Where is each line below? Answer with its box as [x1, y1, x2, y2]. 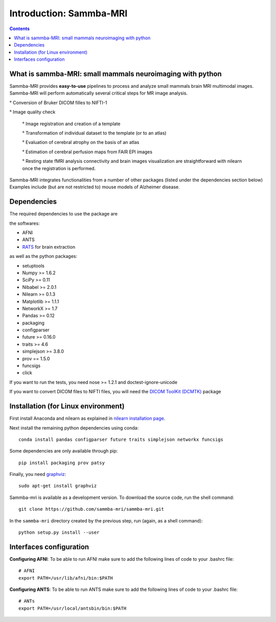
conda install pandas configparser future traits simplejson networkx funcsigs [18, 437, 223, 442]
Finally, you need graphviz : [9, 471, 66, 477]
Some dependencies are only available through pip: [9, 448, 118, 454]
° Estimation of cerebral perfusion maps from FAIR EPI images [22, 149, 153, 155]
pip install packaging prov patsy [18, 460, 105, 466]
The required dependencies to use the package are [9, 211, 118, 217]
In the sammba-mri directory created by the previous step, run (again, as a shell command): [9, 517, 203, 523]
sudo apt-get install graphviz [18, 483, 97, 489]
